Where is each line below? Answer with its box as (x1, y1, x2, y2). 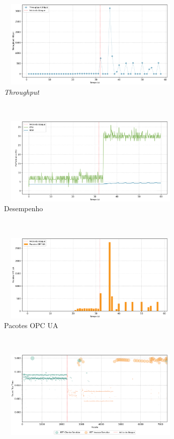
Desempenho (4, 203, 43, 214)
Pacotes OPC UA (4, 320, 58, 331)
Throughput (4, 86, 39, 97)
